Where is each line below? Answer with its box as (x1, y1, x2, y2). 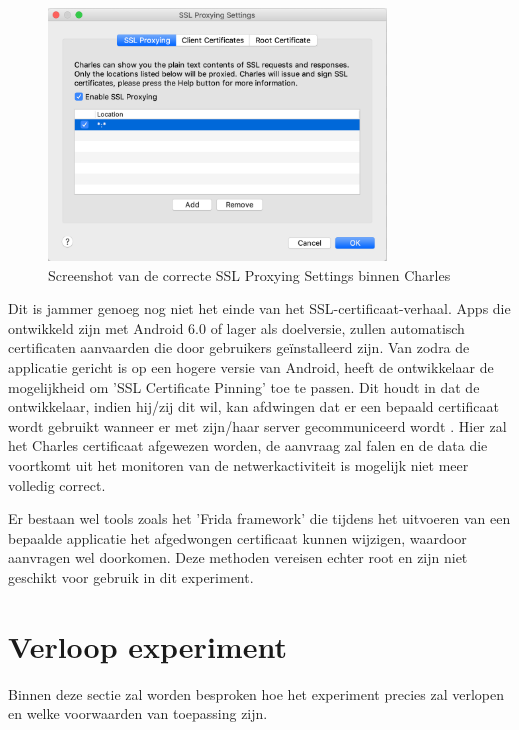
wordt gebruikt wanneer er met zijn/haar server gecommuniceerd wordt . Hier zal (8, 415, 507, 436)
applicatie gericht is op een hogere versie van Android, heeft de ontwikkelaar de (8, 357, 494, 378)
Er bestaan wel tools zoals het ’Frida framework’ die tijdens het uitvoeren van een (8, 508, 511, 529)
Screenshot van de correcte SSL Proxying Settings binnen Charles (48, 264, 451, 285)
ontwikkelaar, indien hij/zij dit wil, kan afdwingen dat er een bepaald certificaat (8, 396, 499, 417)
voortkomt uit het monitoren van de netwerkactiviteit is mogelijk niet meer (8, 455, 469, 475)
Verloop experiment (8, 625, 287, 666)
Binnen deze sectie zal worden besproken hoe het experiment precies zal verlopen (8, 683, 505, 704)
